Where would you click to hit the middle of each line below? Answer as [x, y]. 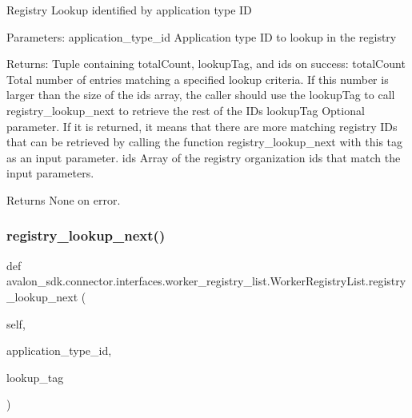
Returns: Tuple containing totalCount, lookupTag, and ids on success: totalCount [206, 64]
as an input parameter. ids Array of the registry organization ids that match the [204, 157]
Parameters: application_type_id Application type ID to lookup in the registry [202, 36]
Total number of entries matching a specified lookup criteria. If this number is [198, 79]
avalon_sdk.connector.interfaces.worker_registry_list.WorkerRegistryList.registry [206, 281]
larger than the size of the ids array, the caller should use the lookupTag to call [201, 95]
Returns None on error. [64, 199]
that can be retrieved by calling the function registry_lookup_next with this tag [205, 142]
